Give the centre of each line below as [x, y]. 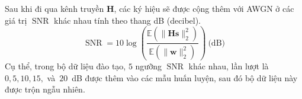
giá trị [16, 20]
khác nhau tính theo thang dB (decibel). [128, 20]
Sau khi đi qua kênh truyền [54, 8]
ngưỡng [148, 66]
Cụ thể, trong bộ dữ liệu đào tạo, [65, 66]
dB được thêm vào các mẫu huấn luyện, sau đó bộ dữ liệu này [185, 77]
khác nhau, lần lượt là [229, 66]
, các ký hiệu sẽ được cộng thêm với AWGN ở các [204, 8]
